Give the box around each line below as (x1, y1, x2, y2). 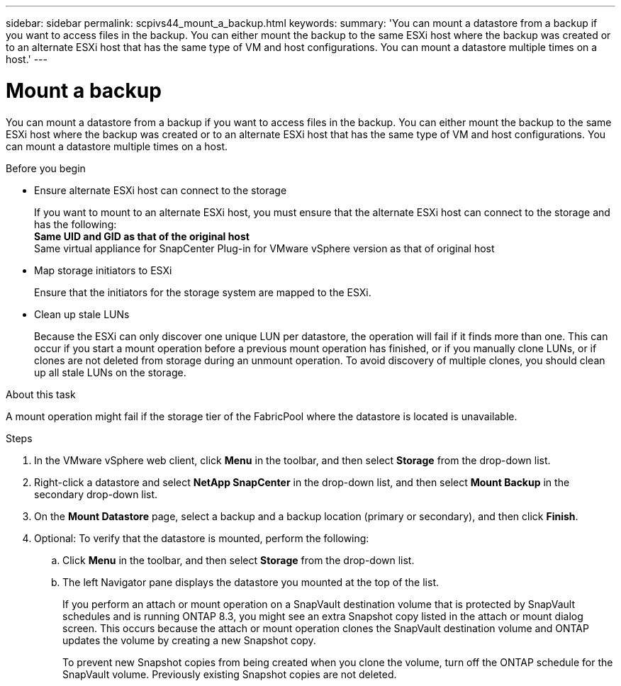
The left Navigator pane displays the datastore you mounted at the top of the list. (62, 575, 439, 588)
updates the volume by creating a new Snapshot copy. (62, 634, 316, 646)
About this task (6, 388, 76, 400)
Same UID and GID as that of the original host (34, 230, 250, 242)
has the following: (34, 218, 117, 230)
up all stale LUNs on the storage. (34, 366, 186, 378)
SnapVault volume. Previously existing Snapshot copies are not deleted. (62, 668, 397, 680)
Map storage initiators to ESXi (34, 264, 172, 276)
